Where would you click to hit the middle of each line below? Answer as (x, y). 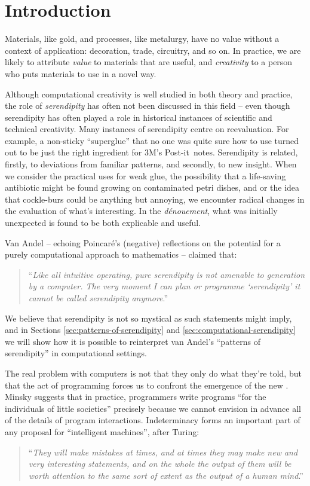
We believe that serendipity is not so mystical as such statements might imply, (148, 318)
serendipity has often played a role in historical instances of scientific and (139, 117)
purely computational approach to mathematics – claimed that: (121, 254)
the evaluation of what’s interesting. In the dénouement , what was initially (141, 211)
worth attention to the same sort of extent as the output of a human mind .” (166, 475)
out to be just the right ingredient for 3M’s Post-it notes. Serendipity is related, (151, 152)
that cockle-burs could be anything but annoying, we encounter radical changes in (155, 199)
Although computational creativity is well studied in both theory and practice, (149, 94)
